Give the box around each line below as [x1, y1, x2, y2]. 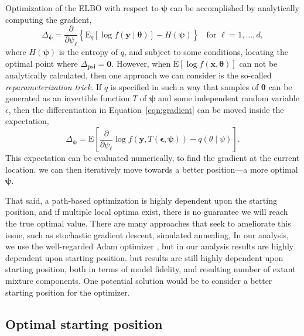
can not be [239, 57, 278, 69]
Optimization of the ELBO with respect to [5, 2, 159, 13]
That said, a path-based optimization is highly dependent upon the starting [5, 194, 277, 206]
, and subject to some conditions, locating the [124, 46, 288, 58]
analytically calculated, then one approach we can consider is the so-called [5, 69, 272, 81]
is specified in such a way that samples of [110, 80, 259, 92]
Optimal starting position [5, 314, 163, 332]
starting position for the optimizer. [5, 286, 130, 298]
